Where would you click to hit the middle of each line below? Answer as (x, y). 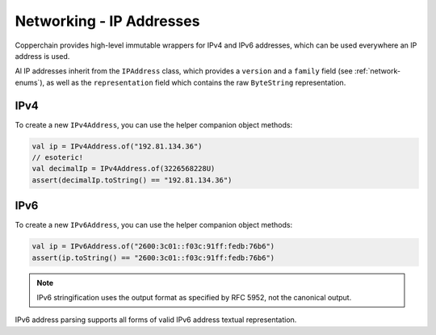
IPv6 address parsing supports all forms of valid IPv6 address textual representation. (156, 320)
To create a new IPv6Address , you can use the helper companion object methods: (154, 225)
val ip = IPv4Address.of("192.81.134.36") (117, 146)
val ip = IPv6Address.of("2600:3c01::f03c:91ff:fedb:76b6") (153, 247)
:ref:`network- (377, 71)
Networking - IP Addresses (107, 21)
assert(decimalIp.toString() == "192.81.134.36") (132, 180)
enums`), (30, 82)
